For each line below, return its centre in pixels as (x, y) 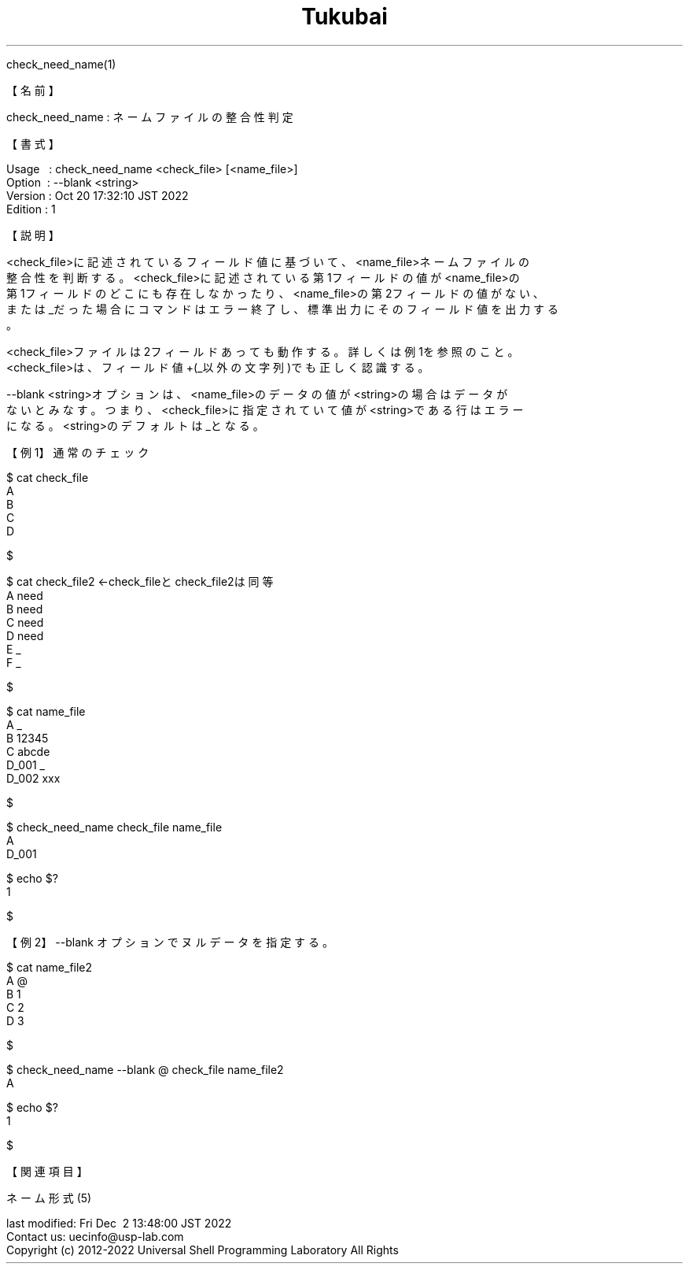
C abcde (28, 751)
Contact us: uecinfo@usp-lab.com (95, 1236)
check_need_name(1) (61, 64)
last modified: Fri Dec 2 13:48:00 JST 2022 (119, 1223)
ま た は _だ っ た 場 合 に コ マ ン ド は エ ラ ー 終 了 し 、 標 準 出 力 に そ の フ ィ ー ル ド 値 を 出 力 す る (283, 309)
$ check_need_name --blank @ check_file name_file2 (145, 1069)
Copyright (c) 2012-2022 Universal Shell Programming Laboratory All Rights (203, 1250)
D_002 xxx (33, 778)
